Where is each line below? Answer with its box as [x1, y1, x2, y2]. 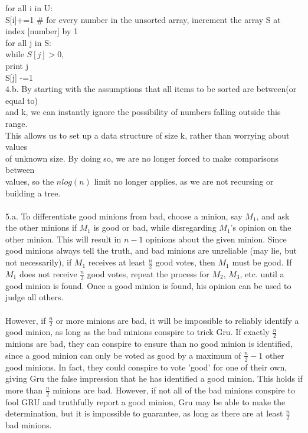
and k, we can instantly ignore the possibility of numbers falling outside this [5, 106, 281, 118]
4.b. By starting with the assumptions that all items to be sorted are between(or [5, 83, 297, 95]
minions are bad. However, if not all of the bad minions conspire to [53, 383, 295, 396]
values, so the [5, 175, 54, 187]
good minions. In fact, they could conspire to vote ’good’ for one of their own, [5, 360, 287, 373]
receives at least [88, 256, 146, 268]
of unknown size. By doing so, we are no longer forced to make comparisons [5, 152, 279, 164]
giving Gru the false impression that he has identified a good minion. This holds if [5, 372, 303, 385]
